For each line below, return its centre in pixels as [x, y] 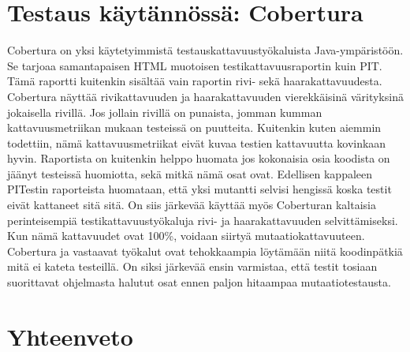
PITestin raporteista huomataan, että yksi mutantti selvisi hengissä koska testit [199, 189]
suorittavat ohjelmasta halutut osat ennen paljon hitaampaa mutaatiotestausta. [199, 282]
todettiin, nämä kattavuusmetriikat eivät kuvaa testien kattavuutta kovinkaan [197, 142]
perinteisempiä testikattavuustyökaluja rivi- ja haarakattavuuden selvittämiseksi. [203, 220]
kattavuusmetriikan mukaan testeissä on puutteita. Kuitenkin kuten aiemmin [194, 127]
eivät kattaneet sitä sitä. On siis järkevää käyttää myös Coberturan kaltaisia [192, 205]
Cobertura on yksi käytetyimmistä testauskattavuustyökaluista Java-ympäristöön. [205, 50]
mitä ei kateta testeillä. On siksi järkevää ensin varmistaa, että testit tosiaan [192, 266]
